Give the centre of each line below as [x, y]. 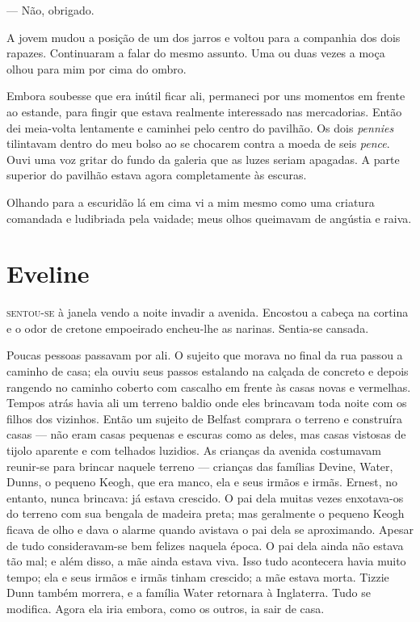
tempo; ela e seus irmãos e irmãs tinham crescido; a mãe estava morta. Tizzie [198, 576]
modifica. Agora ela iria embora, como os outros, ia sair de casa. [166, 608]
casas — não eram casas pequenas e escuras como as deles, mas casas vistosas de [206, 434]
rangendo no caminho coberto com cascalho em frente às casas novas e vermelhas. [209, 387]
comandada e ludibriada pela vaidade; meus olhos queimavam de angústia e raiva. [209, 218]
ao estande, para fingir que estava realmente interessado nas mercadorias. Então [204, 111]
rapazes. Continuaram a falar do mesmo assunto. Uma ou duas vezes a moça [196, 53]
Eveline [48, 273]
